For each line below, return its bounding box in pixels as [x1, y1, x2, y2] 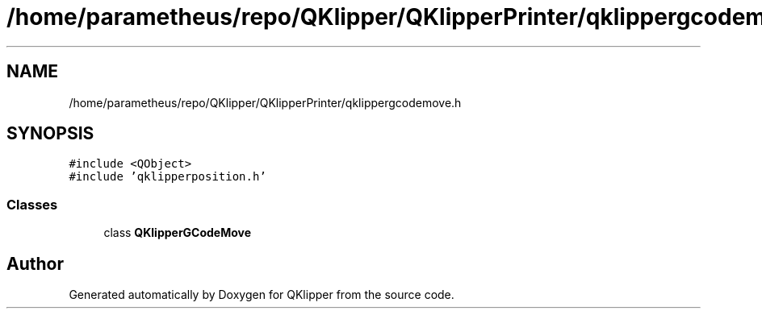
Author [6, 253, 64, 274]
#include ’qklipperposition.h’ [69, 170, 266, 184]
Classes [6, 196, 58, 213]
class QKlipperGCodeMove [103, 226, 252, 240]
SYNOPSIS [6, 123, 94, 144]
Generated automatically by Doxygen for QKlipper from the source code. [69, 288, 454, 302]
